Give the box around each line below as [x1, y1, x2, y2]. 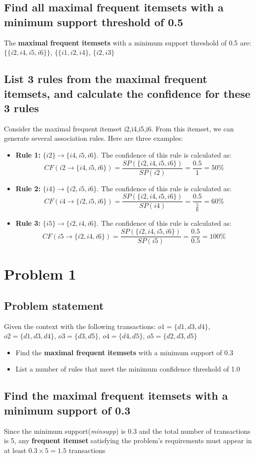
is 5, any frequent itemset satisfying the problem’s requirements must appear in [4, 435, 252, 446]
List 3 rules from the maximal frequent [4, 71, 208, 86]
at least [4, 445, 27, 455]
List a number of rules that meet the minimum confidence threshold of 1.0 [15, 364, 240, 374]
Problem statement [4, 297, 104, 313]
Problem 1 [4, 264, 76, 284]
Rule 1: [15, 149, 41, 160]
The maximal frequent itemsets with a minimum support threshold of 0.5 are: [4, 37, 252, 47]
